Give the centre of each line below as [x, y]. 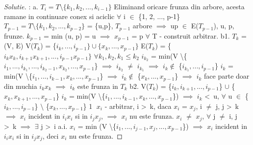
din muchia [21, 86]
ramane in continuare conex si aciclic [59, 16]
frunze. [14, 35]
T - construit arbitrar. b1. [191, 35]
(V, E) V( [19, 46]
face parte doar [227, 76]
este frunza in [98, 86]
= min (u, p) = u [70, 35]
